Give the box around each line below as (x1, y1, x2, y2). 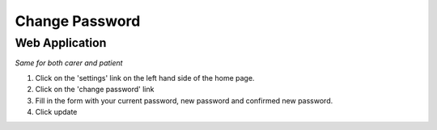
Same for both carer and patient (15, 58, 123, 68)
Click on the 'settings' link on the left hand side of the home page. (35, 73, 255, 82)
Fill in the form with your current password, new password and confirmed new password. (35, 95, 333, 105)
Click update (35, 107, 78, 116)
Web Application (15, 36, 107, 50)
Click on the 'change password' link (35, 85, 155, 94)
